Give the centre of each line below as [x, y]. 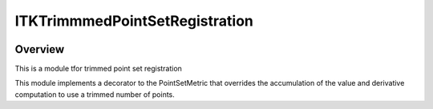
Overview [40, 49]
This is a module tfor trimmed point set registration [98, 69]
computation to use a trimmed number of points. [95, 94]
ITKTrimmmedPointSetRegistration [134, 21]
